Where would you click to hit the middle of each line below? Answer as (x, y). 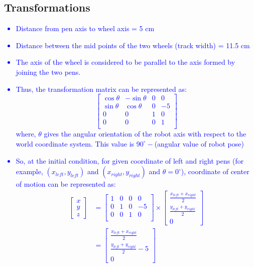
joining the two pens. (48, 72)
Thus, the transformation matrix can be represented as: (101, 89)
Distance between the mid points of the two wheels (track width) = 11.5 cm (133, 45)
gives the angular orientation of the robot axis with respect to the (145, 134)
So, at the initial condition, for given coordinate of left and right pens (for (130, 160)
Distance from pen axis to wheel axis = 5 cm (85, 28)
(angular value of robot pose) (199, 143)
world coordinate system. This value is (75, 143)
